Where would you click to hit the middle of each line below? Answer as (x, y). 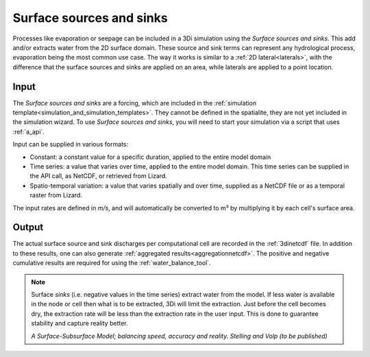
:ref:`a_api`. (28, 132)
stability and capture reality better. (79, 323)
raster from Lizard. (56, 195)
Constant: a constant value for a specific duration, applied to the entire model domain (150, 157)
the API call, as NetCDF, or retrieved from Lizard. (99, 176)
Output (28, 227)
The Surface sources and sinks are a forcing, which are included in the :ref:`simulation (135, 103)
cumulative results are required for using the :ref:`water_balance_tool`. (112, 263)
